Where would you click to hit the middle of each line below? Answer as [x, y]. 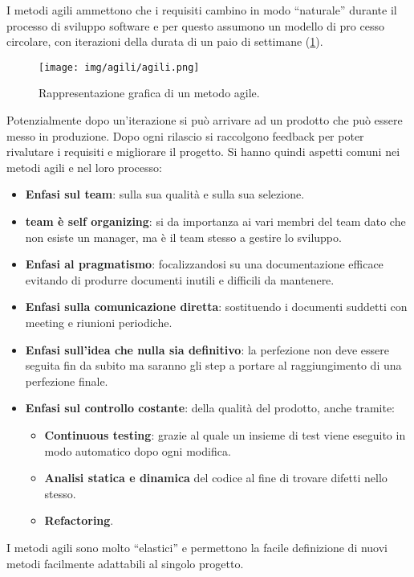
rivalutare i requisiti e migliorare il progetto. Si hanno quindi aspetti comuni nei [203, 151]
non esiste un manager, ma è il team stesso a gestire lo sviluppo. [183, 237]
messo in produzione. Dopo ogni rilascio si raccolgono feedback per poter [185, 135]
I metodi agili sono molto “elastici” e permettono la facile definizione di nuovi [197, 547]
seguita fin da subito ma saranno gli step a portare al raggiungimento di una [213, 365]
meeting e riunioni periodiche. [99, 322]
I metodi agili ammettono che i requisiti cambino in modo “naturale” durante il [202, 10]
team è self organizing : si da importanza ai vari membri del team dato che [215, 221]
